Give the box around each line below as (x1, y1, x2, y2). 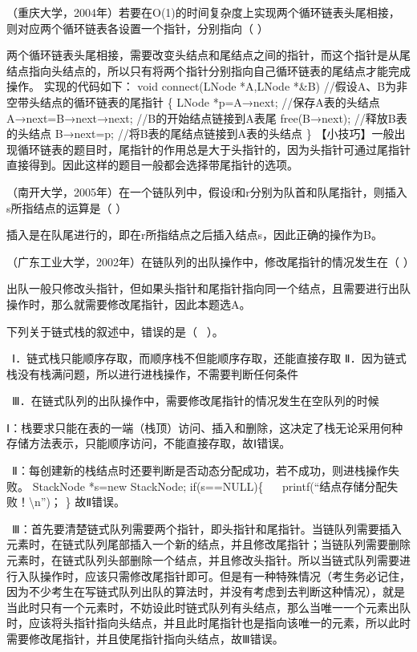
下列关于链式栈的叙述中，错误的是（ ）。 (6, 322, 224, 339)
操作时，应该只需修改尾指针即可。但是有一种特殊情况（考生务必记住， (39, 567, 411, 584)
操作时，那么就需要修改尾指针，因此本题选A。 (6, 295, 251, 312)
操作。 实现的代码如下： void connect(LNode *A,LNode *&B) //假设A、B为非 (6, 78, 408, 95)
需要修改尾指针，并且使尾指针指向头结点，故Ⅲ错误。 (6, 630, 284, 646)
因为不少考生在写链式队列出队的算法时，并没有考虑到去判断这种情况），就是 (6, 583, 405, 600)
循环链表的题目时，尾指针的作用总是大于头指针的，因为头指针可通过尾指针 (17, 140, 411, 157)
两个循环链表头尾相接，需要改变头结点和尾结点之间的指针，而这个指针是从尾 (6, 47, 411, 63)
